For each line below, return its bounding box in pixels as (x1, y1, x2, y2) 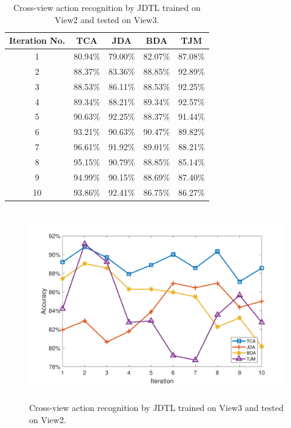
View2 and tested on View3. (55, 13, 159, 26)
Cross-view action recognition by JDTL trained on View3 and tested (29, 401, 284, 414)
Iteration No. (9, 34, 65, 47)
